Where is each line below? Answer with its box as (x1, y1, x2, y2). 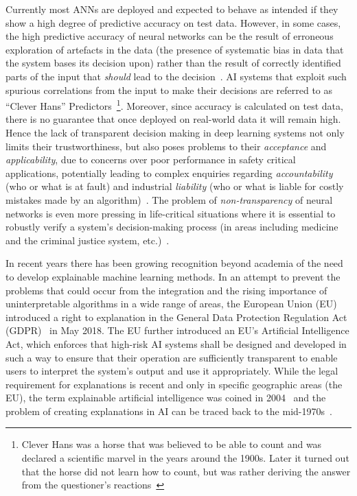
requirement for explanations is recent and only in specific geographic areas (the (5, 377, 343, 391)
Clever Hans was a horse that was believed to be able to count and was (21, 437, 322, 451)
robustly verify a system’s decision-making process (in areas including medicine (5, 220, 338, 234)
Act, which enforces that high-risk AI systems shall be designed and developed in (5, 336, 347, 351)
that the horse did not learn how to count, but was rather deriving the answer (21, 464, 351, 478)
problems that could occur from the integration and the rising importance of (5, 283, 327, 297)
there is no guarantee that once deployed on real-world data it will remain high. (5, 112, 341, 126)
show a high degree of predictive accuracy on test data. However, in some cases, (5, 15, 341, 29)
